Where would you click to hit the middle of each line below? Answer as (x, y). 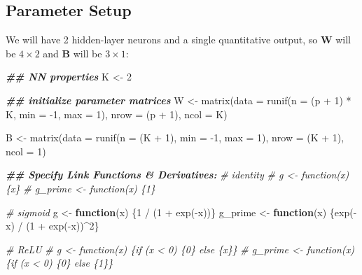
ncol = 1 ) (26, 151)
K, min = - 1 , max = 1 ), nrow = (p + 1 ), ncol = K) (117, 114)
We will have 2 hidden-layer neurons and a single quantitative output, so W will (178, 40)
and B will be (72, 53)
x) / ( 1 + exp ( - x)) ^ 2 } (53, 226)
